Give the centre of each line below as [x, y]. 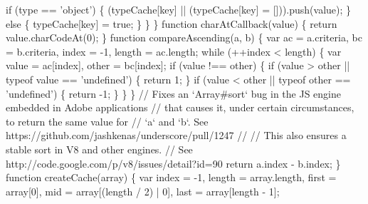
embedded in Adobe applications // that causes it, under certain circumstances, [180, 107]
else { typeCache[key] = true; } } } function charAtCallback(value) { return [172, 23]
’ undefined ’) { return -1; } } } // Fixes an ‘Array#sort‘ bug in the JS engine [173, 93]
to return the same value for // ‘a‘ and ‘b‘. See [107, 121]
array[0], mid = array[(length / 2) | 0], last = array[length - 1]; [143, 191]
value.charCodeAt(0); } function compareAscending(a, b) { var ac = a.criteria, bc [184, 37]
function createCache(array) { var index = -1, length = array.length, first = [171, 177]
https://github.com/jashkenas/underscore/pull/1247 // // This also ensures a [176, 135]
